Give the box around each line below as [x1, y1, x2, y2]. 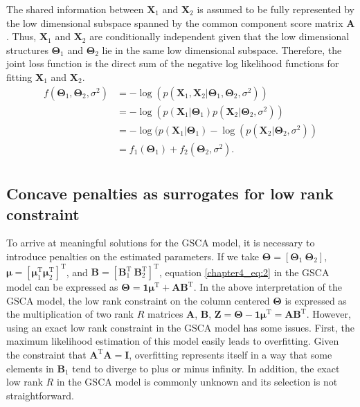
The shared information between [6, 2, 144, 16]
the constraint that [6, 347, 87, 361]
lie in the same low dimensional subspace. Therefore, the [102, 42, 342, 57]
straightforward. [6, 388, 74, 402]
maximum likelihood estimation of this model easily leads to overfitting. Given [6, 334, 339, 348]
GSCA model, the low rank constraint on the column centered [6, 293, 270, 307]
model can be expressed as [6, 280, 118, 293]
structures [6, 42, 48, 57]
